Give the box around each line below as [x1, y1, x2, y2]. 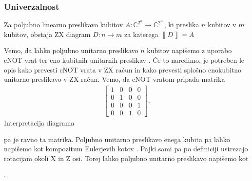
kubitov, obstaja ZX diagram [4, 29, 91, 39]
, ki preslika [164, 19, 199, 30]
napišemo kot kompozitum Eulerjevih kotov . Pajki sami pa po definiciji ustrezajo [4, 144, 248, 154]
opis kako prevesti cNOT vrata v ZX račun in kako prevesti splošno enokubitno [4, 64, 242, 74]
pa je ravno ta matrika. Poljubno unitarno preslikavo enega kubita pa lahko [4, 134, 230, 144]
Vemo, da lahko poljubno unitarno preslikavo [4, 45, 138, 55]
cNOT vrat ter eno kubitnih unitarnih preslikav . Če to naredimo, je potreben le [4, 55, 245, 65]
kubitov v [208, 19, 236, 30]
